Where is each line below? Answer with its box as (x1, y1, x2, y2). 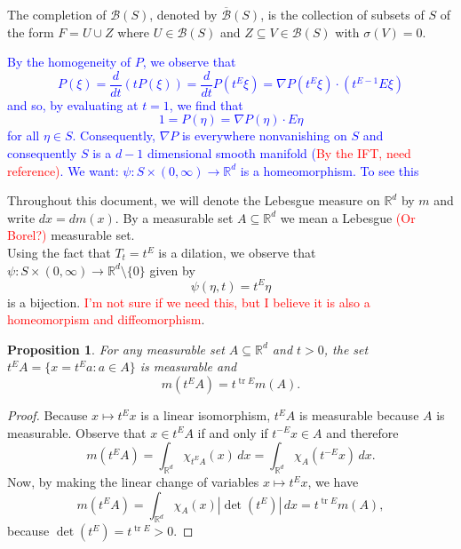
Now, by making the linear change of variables (7, 473, 259, 491)
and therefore (326, 423, 399, 442)
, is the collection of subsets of (260, 5, 425, 23)
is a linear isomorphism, (140, 406, 271, 425)
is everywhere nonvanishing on (181, 126, 347, 145)
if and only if (197, 423, 268, 442)
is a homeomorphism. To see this (240, 161, 419, 179)
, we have (307, 473, 359, 491)
